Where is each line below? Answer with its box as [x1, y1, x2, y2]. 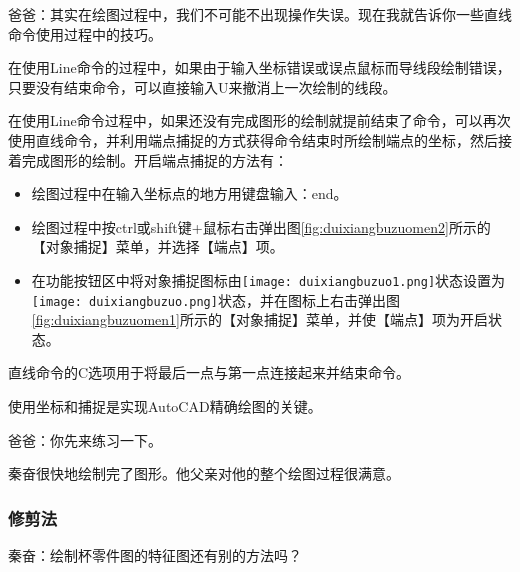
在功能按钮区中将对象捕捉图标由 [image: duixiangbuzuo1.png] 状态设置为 [31, 269, 506, 290]
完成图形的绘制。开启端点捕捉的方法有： [21, 149, 288, 170]
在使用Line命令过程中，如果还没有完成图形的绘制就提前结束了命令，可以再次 [8, 110, 511, 131]
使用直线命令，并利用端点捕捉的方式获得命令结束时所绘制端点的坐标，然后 [8, 129, 498, 150]
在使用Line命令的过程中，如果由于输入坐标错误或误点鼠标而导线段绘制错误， [8, 57, 511, 78]
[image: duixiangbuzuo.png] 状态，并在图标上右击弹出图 [31, 289, 400, 310]
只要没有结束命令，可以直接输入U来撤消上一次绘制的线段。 [8, 76, 397, 97]
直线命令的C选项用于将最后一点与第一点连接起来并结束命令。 [8, 362, 411, 383]
